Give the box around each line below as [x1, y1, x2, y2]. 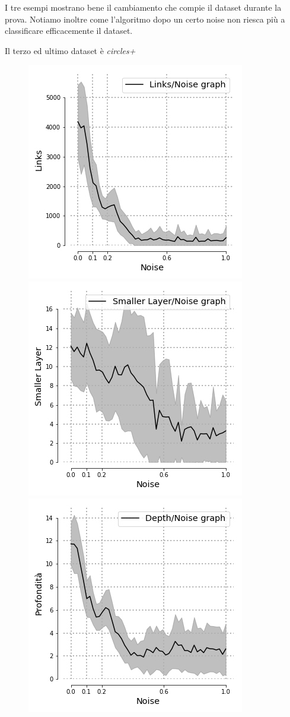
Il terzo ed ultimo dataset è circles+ [5, 44, 136, 56]
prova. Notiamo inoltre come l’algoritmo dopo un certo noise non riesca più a [5, 12, 285, 25]
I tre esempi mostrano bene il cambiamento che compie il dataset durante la [5, 1, 282, 13]
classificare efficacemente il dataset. [5, 24, 133, 37]
